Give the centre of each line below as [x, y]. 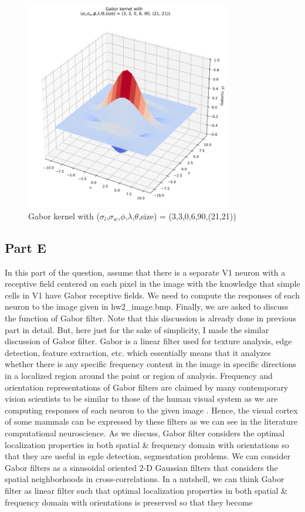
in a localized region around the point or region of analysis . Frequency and [139, 375]
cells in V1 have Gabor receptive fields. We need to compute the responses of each [152, 295]
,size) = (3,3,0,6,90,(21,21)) [187, 216]
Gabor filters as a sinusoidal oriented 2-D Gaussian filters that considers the [141, 467]
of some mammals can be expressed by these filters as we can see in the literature [151, 421]
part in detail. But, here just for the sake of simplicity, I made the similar [137, 329]
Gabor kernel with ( [64, 216]
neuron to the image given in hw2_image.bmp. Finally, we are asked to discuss [147, 306]
